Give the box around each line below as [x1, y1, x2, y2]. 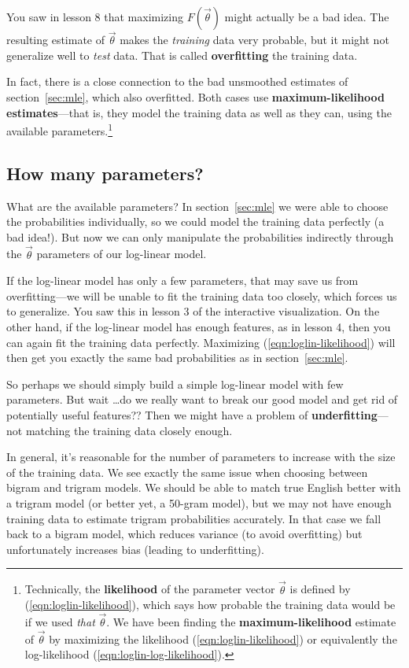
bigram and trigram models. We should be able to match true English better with [6, 479, 401, 496]
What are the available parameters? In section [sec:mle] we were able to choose [6, 197, 389, 214]
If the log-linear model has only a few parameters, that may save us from [6, 272, 359, 289]
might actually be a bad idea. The [224, 9, 389, 24]
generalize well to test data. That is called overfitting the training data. [6, 46, 358, 63]
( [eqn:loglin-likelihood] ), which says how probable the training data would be [24, 596, 396, 613]
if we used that [24, 613, 95, 629]
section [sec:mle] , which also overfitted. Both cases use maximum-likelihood [6, 89, 385, 105]
